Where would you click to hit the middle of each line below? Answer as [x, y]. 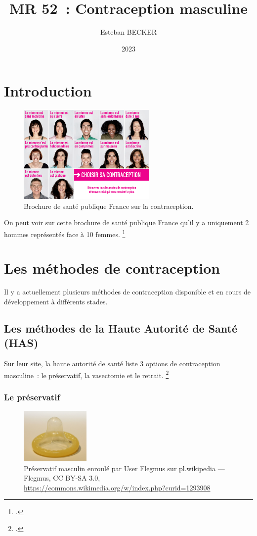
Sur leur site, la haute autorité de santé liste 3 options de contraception [112, 364]
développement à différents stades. [56, 301]
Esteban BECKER [128, 32]
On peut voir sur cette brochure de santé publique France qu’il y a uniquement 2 [127, 222]
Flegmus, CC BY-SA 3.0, [62, 478]
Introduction [48, 91]
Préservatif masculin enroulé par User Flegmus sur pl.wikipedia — [124, 468]
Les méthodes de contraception [112, 268]
